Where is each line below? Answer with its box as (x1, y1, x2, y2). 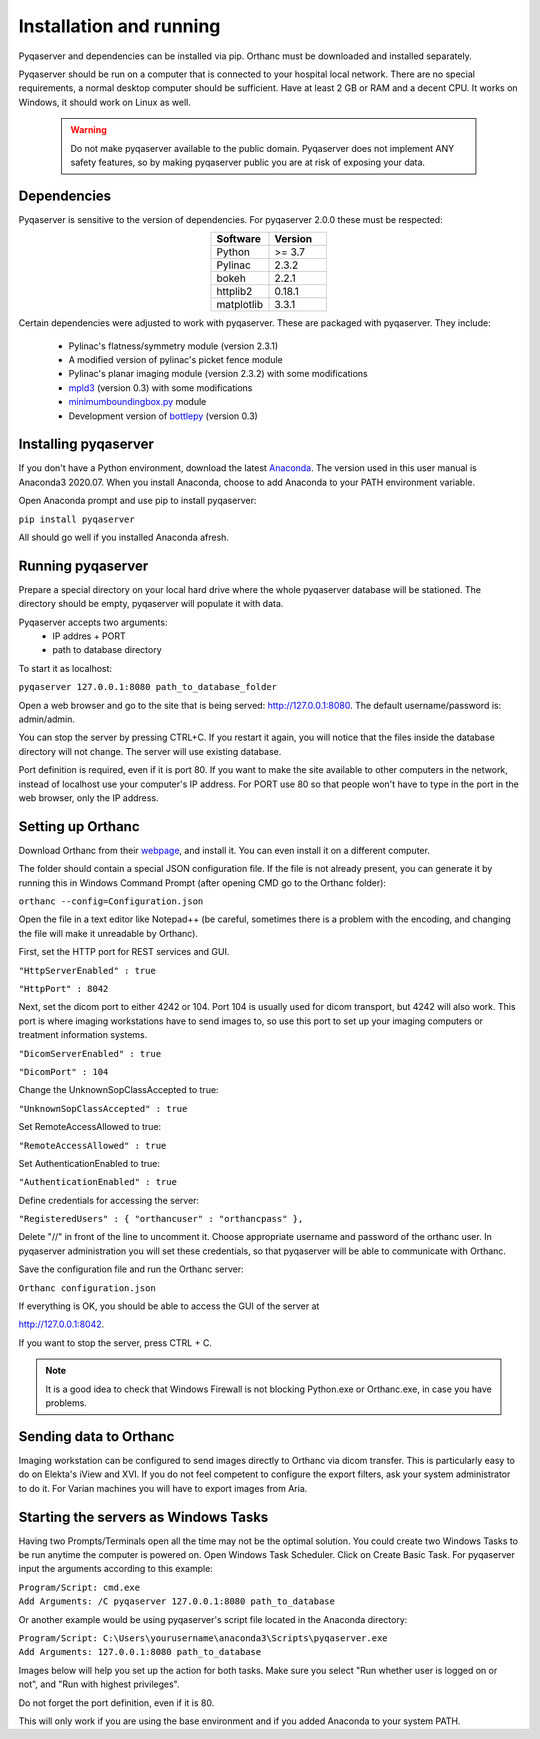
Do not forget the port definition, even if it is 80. (18, 1696, 215, 1709)
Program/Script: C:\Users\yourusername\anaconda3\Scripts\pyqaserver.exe (18, 1632, 389, 1644)
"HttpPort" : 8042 (18, 983, 109, 995)
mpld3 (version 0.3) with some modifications (68, 381, 253, 394)
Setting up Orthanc (18, 818, 140, 835)
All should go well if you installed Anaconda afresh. (18, 531, 230, 543)
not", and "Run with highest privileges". (18, 1678, 180, 1690)
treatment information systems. (18, 1029, 148, 1041)
